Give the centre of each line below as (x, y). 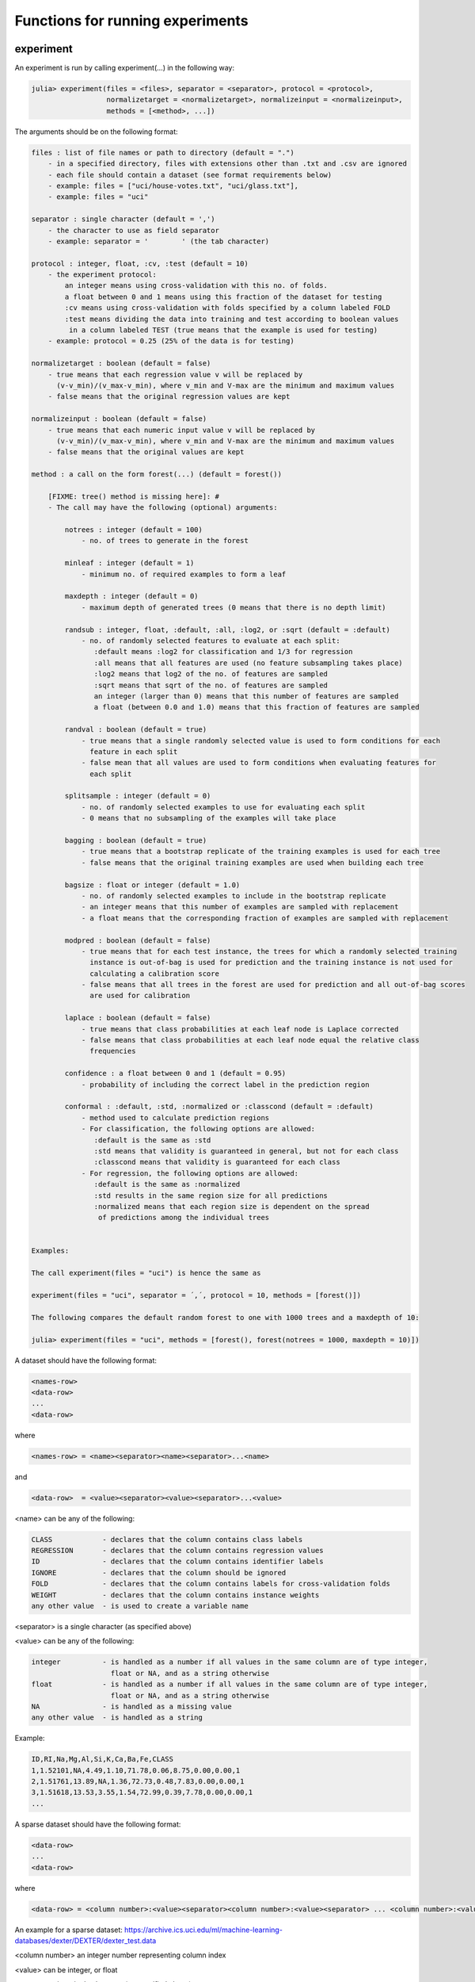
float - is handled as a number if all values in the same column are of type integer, (230, 1684)
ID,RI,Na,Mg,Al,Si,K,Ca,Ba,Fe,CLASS (103, 1759)
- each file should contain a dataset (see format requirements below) (190, 175)
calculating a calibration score (154, 974)
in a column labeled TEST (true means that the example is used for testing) (223, 330)
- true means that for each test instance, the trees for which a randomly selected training (269, 951)
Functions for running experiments (131, 21)
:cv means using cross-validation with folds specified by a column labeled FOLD (228, 308)
